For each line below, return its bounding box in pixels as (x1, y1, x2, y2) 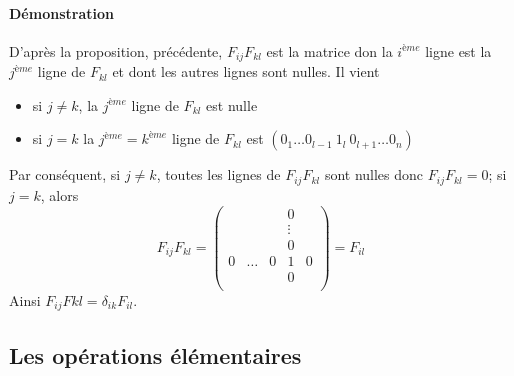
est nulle (206, 94, 258, 115)
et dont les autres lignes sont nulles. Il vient (112, 61, 380, 82)
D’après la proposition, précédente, (9, 40, 223, 61)
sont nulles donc (324, 164, 424, 185)
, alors (40, 184, 79, 205)
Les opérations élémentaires (9, 339, 302, 370)
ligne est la (425, 40, 492, 61)
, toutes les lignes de (156, 164, 281, 185)
